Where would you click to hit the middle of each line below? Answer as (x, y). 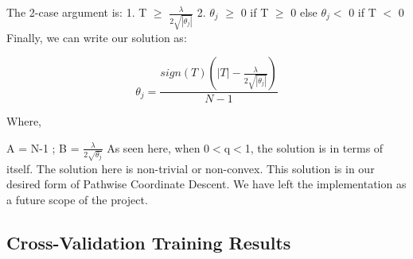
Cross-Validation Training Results (149, 242)
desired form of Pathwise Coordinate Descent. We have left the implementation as (206, 184)
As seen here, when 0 (158, 147)
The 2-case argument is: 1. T (77, 12)
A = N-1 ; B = (43, 147)
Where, (24, 121)
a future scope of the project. (77, 199)
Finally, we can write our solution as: (97, 37)
